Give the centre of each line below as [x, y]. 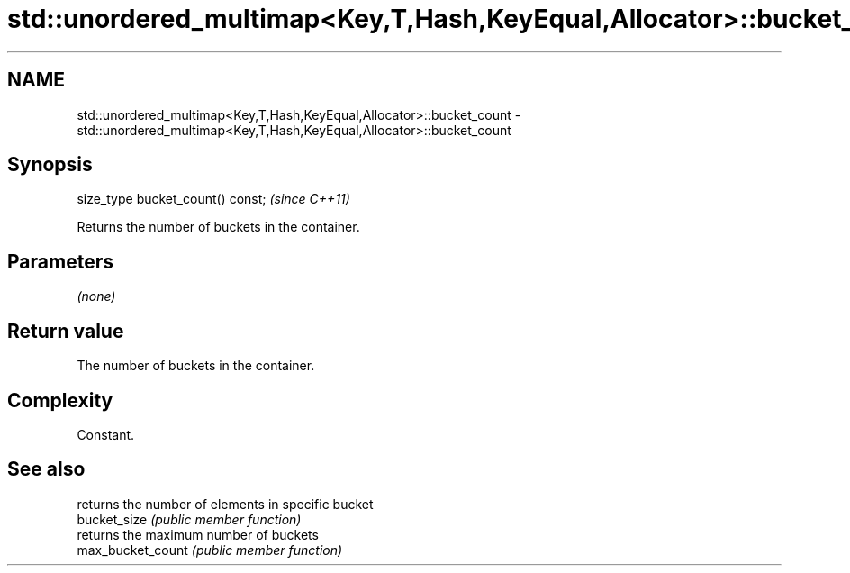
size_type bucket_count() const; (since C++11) [213, 199]
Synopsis [50, 165]
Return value [66, 331]
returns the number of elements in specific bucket [225, 504]
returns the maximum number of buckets [198, 534]
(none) [96, 296]
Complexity [60, 400]
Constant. [106, 434]
